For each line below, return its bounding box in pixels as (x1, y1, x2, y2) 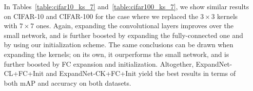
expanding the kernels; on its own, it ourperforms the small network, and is (4, 49, 229, 59)
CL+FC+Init (4, 68, 44, 78)
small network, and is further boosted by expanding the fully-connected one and (4, 30, 243, 40)
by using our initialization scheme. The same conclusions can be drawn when (4, 39, 234, 50)
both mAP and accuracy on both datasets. (4, 77, 131, 88)
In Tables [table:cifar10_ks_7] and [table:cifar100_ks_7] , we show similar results (4, 1, 249, 11)
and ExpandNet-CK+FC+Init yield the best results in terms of (46, 68, 236, 78)
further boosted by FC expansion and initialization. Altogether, (4, 58, 194, 69)
